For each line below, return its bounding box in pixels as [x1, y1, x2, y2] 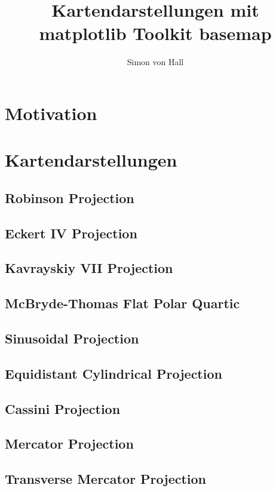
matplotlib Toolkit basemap [39, 21, 272, 45]
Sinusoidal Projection [5, 329, 139, 347]
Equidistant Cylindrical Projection [5, 364, 222, 382]
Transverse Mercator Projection [5, 469, 207, 488]
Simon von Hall [127, 56, 184, 68]
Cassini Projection [5, 399, 121, 418]
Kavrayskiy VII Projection [5, 259, 173, 277]
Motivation [5, 100, 97, 125]
